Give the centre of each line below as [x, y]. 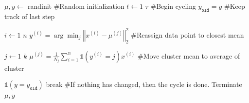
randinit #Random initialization [76, 6]
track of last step [30, 16]
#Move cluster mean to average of [189, 55]
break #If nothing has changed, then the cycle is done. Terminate [144, 84]
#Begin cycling [173, 6]
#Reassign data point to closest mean [187, 34]
